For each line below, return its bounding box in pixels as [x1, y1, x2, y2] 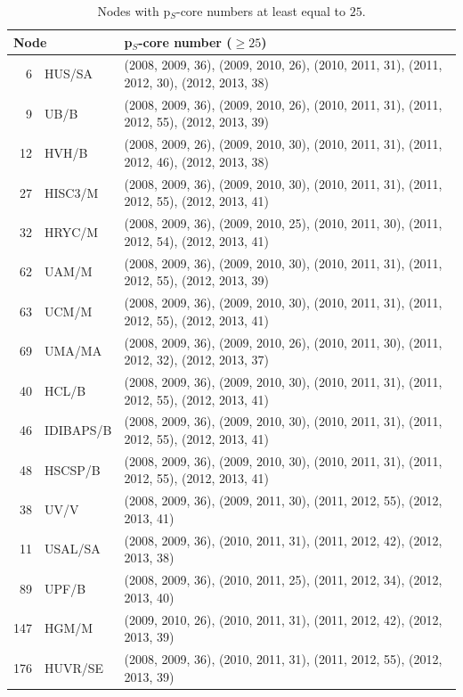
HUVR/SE [45, 658, 104, 676]
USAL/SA [45, 539, 101, 558]
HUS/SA [45, 64, 93, 83]
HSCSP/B [45, 460, 101, 479]
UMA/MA [45, 341, 102, 360]
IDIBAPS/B [45, 421, 112, 439]
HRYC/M [45, 222, 99, 241]
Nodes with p [97, 2, 171, 20]
